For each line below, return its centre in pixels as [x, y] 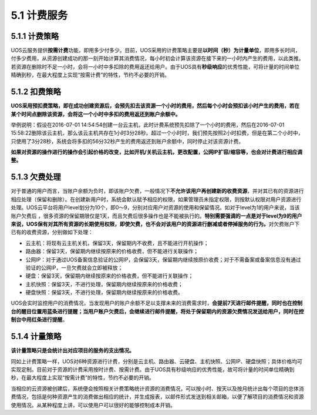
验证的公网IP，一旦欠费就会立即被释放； [74, 267]
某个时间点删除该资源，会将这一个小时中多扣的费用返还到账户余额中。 [96, 114]
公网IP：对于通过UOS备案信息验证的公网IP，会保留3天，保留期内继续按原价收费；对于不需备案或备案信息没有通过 [163, 259]
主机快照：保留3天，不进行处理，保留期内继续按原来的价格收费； [104, 284]
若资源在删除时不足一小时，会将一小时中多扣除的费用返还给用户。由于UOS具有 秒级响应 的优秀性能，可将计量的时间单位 [155, 66]
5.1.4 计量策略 [36, 337]
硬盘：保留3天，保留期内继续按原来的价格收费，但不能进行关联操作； [109, 276]
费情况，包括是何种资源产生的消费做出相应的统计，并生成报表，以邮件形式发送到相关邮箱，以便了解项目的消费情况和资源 [157, 397]
